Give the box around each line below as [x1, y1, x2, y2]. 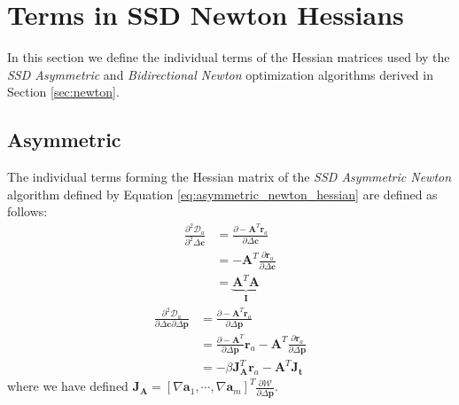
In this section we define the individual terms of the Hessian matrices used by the [7, 48, 450, 66]
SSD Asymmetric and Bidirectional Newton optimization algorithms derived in [7, 65, 433, 83]
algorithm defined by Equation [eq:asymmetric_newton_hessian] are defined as [7, 184, 438, 203]
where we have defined [7, 377, 128, 395]
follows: [7, 202, 48, 221]
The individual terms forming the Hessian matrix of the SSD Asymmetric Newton [7, 167, 452, 186]
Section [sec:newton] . [7, 82, 120, 101]
